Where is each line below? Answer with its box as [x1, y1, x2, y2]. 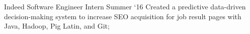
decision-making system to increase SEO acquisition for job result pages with [4, 11, 241, 21]
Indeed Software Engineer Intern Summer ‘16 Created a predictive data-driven [4, 1, 246, 11]
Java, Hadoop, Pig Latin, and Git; [4, 21, 110, 31]
